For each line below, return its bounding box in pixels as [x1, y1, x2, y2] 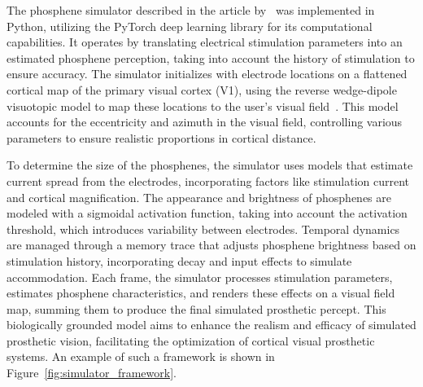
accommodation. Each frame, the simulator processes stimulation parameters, [7, 268, 393, 285]
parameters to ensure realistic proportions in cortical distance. [7, 129, 316, 146]
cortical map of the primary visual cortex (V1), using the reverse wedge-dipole [7, 81, 397, 98]
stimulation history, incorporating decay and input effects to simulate [7, 252, 352, 269]
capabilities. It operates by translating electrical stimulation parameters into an [7, 33, 403, 51]
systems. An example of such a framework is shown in [7, 348, 275, 365]
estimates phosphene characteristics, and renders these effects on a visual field [7, 284, 395, 301]
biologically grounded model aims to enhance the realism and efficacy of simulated [7, 316, 416, 333]
